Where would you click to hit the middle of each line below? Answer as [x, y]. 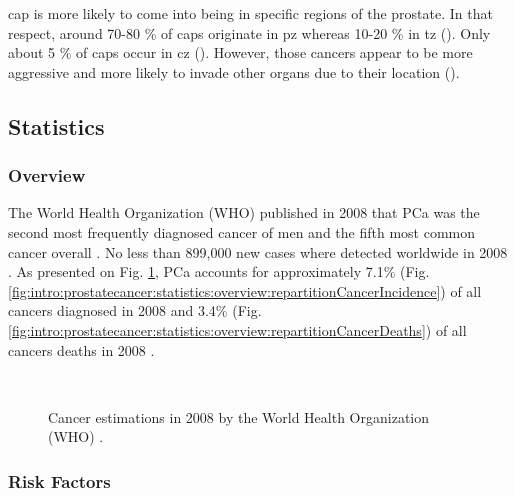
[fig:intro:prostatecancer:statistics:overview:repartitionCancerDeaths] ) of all [237, 329]
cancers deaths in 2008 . [81, 349]
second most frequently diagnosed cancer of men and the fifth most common [242, 231]
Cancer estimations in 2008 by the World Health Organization [239, 416]
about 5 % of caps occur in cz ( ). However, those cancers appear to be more [240, 52]
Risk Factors [59, 480]
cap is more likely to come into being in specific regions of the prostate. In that [250, 13]
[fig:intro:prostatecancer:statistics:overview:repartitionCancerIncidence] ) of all [245, 290]
